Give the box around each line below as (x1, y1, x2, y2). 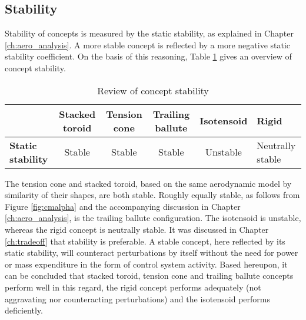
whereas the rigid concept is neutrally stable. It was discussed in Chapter (5, 223, 269, 235)
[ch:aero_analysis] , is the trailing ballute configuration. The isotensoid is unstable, (5, 212, 301, 224)
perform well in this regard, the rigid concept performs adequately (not (5, 281, 261, 293)
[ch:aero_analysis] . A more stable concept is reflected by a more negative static (5, 38, 291, 51)
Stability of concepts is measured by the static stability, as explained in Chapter (5, 27, 294, 39)
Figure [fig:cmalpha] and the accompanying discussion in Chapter (5, 200, 241, 212)
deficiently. (5, 304, 43, 316)
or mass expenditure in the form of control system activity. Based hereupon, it (5, 258, 288, 270)
